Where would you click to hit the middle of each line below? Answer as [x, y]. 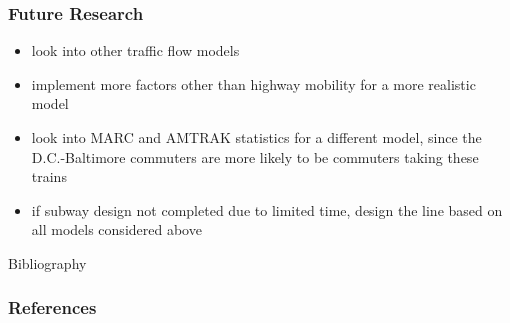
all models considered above [116, 229]
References [52, 307]
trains [49, 176]
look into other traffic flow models [135, 50]
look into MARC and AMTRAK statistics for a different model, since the [256, 137]
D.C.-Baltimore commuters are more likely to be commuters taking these [255, 156]
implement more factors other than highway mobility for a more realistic [253, 83]
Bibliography [47, 262]
